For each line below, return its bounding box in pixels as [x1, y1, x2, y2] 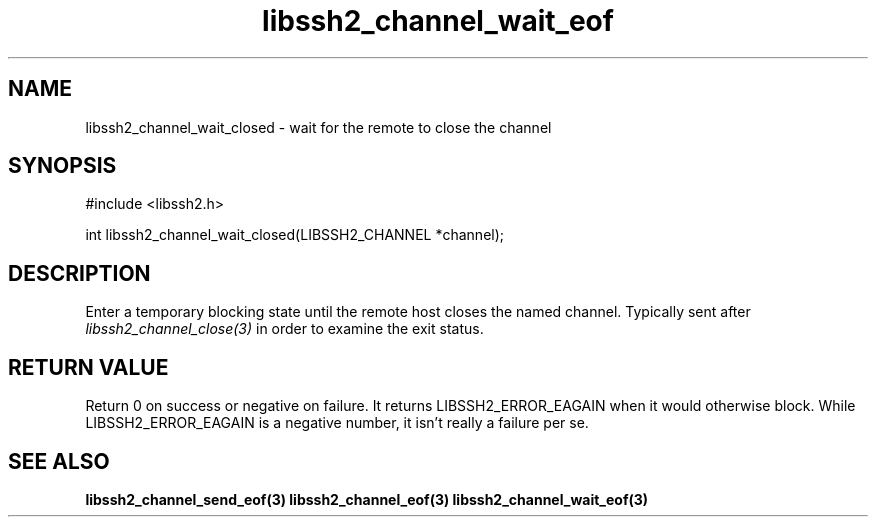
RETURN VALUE [8, 354, 169, 380]
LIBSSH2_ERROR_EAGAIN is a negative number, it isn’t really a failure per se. [85, 414, 589, 432]
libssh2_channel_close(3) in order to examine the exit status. [85, 320, 484, 338]
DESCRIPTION [8, 260, 151, 286]
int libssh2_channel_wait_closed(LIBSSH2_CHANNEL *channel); [85, 226, 505, 244]
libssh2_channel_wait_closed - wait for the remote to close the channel [85, 118, 552, 136]
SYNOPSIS [8, 153, 117, 179]
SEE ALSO [8, 448, 110, 474]
